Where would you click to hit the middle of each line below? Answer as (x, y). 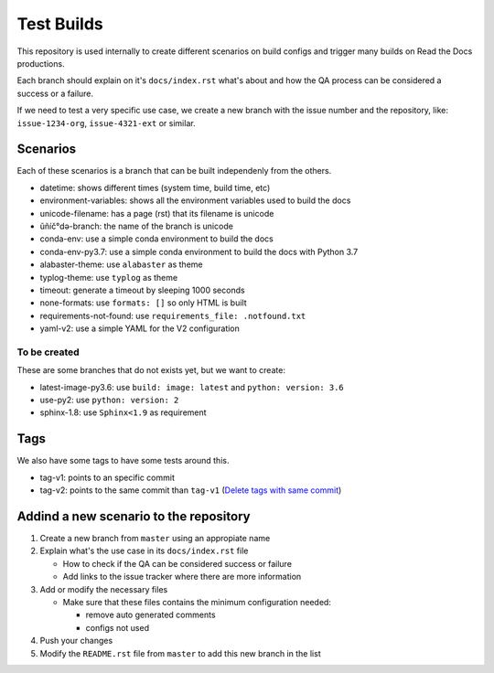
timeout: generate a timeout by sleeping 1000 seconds (143, 290)
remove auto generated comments (150, 615)
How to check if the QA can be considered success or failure (177, 563)
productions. (41, 63)
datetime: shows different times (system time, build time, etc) (155, 187)
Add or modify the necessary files (104, 589)
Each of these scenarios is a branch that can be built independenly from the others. (174, 171)
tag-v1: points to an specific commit (107, 477)
